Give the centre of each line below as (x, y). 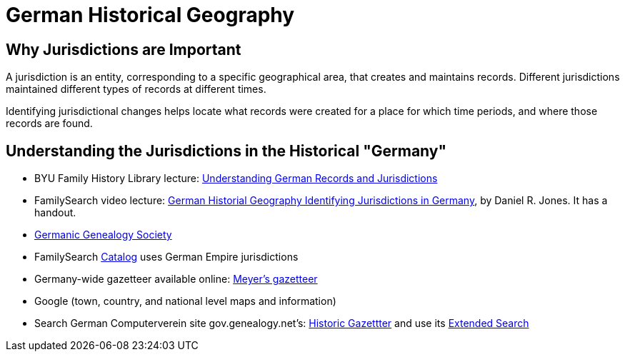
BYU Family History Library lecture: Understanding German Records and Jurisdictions (236, 178)
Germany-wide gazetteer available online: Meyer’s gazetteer (176, 279)
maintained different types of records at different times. (136, 89)
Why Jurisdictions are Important (124, 49)
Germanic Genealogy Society (103, 235)
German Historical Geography (150, 15)
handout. (55, 213)
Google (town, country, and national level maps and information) (185, 301)
